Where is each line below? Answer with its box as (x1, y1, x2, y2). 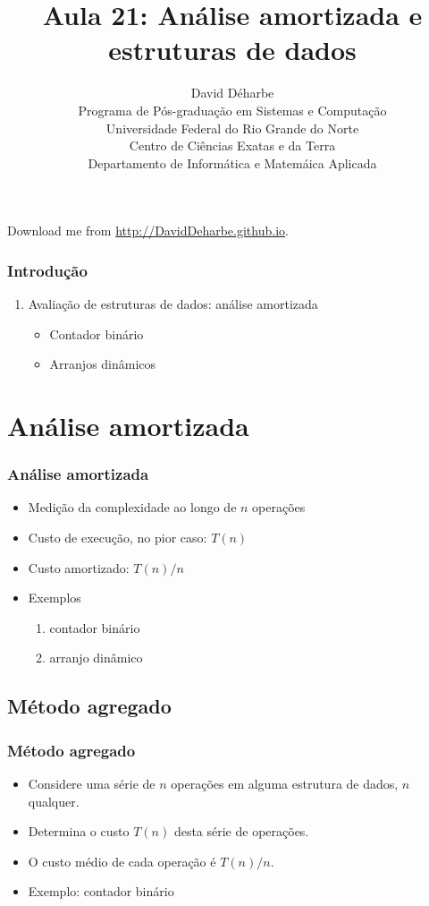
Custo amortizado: (28, 558, 130, 577)
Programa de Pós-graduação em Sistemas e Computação (78, 100, 387, 119)
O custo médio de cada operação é (28, 851, 216, 870)
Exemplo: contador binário (28, 882, 174, 901)
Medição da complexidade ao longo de (28, 498, 237, 517)
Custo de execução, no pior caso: (28, 528, 207, 547)
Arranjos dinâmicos (49, 355, 156, 373)
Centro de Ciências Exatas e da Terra (129, 136, 336, 155)
